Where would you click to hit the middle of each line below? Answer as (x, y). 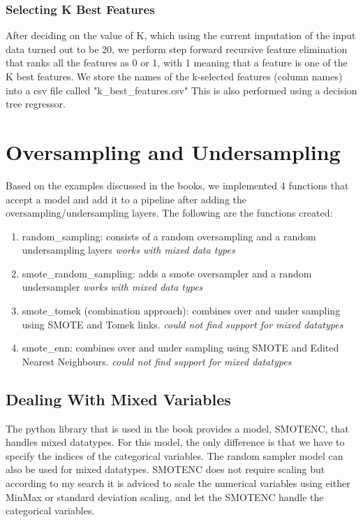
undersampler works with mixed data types (112, 287)
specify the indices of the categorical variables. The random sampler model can (175, 455)
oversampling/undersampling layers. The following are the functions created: (169, 213)
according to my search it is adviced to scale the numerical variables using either (178, 483)
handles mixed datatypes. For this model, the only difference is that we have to (175, 442)
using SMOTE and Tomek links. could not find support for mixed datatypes (183, 324)
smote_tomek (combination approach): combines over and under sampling (181, 311)
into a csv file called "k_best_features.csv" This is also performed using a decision (181, 90)
